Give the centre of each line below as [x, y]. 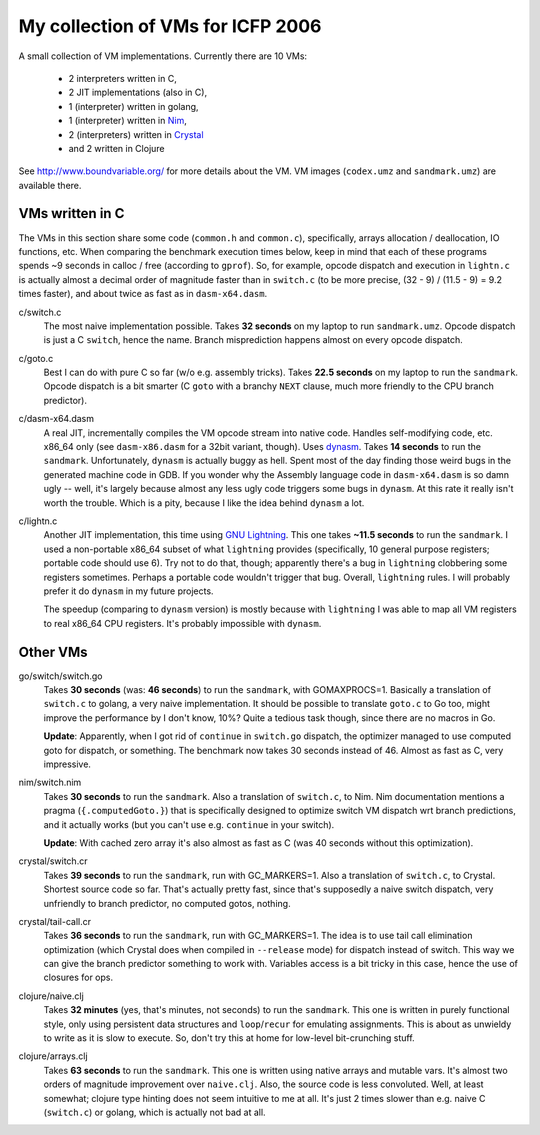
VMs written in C [71, 213]
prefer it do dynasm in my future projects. [128, 591]
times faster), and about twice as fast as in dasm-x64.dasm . [143, 294]
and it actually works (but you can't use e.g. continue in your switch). [189, 824]
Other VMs [53, 651]
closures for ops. [78, 977]
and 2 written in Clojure [116, 148]
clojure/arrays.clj [53, 1056]
